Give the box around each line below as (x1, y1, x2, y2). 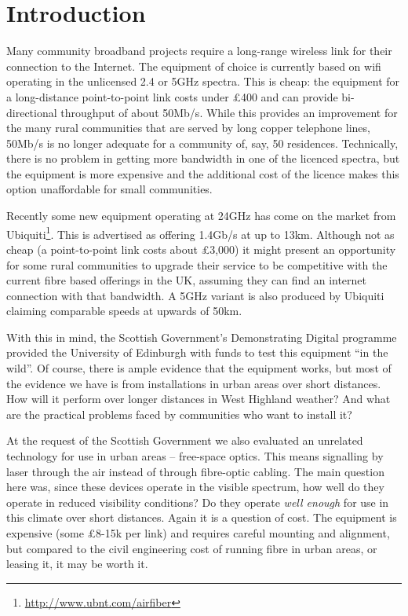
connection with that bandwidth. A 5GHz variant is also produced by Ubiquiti (6, 287, 384, 303)
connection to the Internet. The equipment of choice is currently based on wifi (6, 57, 381, 74)
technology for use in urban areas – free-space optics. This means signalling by (6, 448, 384, 464)
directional (6, 104, 57, 120)
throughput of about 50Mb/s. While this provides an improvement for (60, 104, 398, 120)
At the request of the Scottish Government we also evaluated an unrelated (6, 432, 363, 449)
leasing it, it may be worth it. (6, 555, 148, 572)
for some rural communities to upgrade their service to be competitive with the (6, 256, 388, 273)
